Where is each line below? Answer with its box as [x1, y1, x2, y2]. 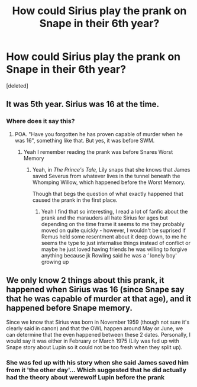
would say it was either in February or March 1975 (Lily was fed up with [6, 337, 179, 344]
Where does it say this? [6, 117, 75, 125]
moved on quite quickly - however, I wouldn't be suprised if [41, 227, 186, 234]
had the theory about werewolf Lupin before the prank [6, 373, 165, 382]
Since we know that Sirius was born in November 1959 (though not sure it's [6, 318, 190, 326]
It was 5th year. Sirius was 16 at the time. [6, 99, 160, 109]
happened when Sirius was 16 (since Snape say [6, 285, 185, 295]
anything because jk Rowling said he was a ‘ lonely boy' [41, 251, 177, 259]
